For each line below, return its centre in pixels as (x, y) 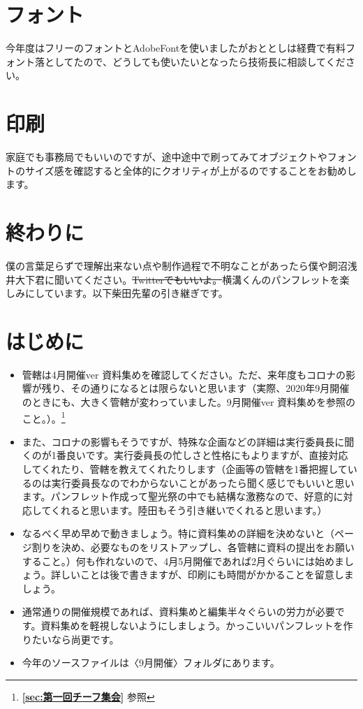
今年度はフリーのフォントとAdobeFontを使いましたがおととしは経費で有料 (176, 48)
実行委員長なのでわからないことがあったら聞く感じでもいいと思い (203, 482)
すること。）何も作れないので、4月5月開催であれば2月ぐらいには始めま (183, 561)
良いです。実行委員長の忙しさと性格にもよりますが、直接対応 (207, 455)
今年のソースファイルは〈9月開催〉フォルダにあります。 (151, 663)
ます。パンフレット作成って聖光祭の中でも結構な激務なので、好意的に (183, 496)
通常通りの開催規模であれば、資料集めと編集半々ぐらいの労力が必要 (178, 612)
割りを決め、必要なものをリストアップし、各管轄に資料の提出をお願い (193, 547)
